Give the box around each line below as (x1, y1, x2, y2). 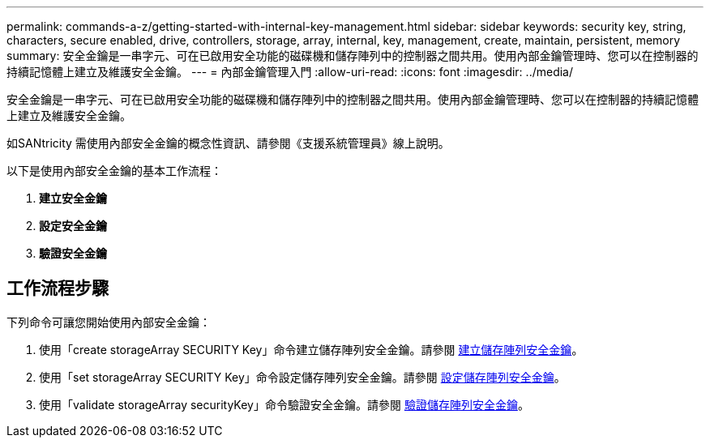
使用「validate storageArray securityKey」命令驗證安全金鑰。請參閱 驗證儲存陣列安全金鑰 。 (39, 397, 529, 412)
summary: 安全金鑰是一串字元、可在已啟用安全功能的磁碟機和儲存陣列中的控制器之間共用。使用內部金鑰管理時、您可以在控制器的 (6, 49, 699, 62)
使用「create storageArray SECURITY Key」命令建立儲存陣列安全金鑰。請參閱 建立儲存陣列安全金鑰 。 (39, 342, 584, 356)
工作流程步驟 (6, 278, 109, 299)
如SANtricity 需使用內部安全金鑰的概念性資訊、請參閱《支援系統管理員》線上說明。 (6, 136, 450, 150)
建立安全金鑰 (39, 191, 107, 205)
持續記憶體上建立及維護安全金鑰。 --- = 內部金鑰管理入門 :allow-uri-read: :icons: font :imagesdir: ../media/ (6, 65, 574, 79)
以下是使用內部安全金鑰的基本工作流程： (6, 164, 222, 177)
